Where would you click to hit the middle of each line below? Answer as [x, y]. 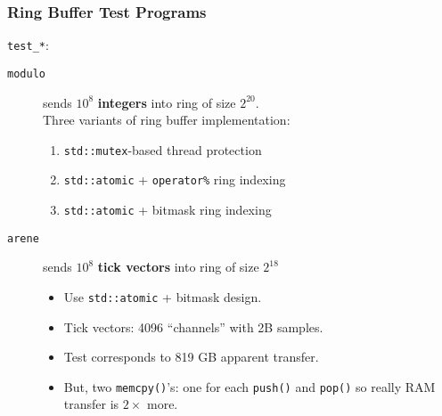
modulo [26, 73]
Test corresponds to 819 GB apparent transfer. [191, 357]
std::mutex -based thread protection [163, 149]
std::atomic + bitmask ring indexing [168, 210]
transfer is [91, 404]
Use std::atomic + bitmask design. [163, 296]
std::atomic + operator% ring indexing [175, 179]
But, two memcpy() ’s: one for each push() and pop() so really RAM [250, 386]
